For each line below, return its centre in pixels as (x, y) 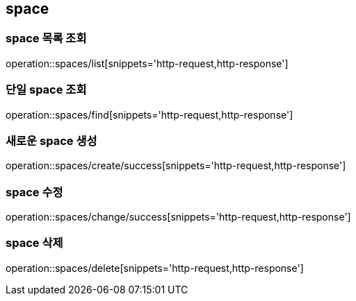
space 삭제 (34, 243)
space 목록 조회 (46, 38)
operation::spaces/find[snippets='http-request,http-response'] (149, 114)
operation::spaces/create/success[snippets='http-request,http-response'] (176, 166)
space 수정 (34, 192)
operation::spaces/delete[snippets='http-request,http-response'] (155, 268)
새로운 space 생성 (51, 140)
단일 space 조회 (46, 90)
